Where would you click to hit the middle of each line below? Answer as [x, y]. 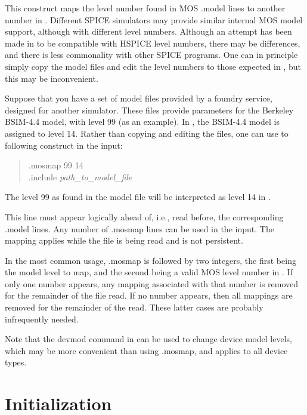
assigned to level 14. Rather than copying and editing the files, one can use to [147, 133]
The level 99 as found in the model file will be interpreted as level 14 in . [138, 197]
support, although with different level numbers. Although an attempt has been [148, 31]
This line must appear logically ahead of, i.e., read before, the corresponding [144, 216]
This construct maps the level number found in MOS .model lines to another [145, 8]
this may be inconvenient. [52, 78]
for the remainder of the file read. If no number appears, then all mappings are [149, 295]
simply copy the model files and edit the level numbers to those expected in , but [153, 66]
